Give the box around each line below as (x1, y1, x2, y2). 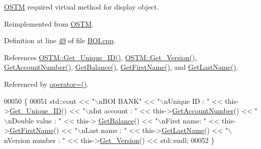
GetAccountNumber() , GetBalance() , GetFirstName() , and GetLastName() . (4, 62, 238, 72)
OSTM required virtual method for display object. (4, 2, 159, 12)
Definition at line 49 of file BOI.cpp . (4, 35, 116, 46)
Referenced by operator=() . (4, 78, 89, 89)
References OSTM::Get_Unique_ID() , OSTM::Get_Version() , (4, 52, 197, 62)
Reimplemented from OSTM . (4, 18, 94, 29)
